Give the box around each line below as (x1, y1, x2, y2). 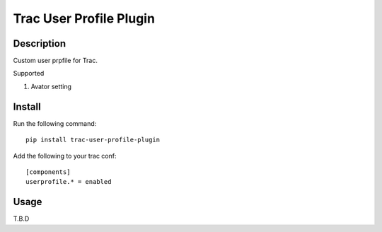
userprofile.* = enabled (25, 178, 112, 186)
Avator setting (30, 82, 72, 91)
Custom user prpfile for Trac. (13, 57, 98, 65)
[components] (25, 168, 71, 176)
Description (13, 37, 66, 50)
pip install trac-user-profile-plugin (25, 136, 161, 144)
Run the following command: (13, 119, 97, 127)
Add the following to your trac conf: (13, 151, 117, 160)
